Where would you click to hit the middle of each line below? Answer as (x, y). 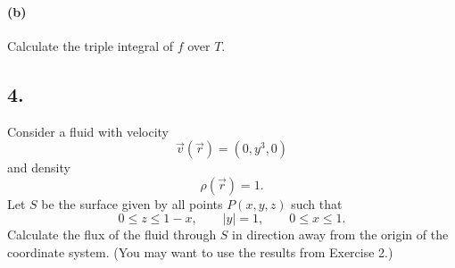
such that (317, 203)
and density (39, 167)
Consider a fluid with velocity (88, 131)
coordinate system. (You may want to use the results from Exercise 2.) (200, 251)
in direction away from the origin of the (340, 234)
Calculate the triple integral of (90, 45)
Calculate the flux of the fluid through (112, 234)
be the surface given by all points (132, 203)
